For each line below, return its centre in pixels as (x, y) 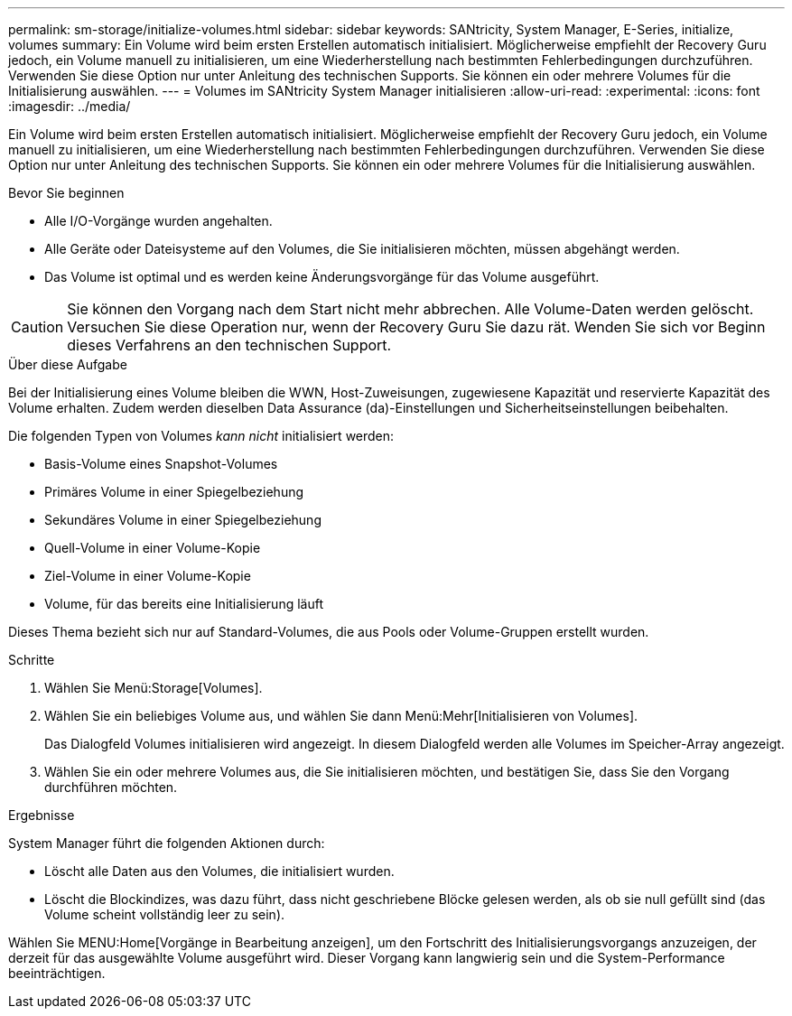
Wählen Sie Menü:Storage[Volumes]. (154, 688)
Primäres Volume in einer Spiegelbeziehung (174, 492)
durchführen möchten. (111, 787)
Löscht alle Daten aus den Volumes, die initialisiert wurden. (219, 871)
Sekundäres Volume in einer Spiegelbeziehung (183, 520)
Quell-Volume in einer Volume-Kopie (153, 548)
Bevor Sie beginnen (66, 193)
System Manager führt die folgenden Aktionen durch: (167, 843)
